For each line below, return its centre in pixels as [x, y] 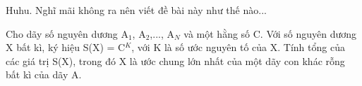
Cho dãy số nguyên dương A [67, 33]
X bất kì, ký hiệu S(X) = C [66, 47]
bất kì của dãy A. [44, 74]
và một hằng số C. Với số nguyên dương [270, 33]
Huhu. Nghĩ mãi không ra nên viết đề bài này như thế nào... [136, 10]
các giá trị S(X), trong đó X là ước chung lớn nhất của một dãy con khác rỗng [175, 60]
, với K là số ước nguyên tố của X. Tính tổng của [238, 47]
